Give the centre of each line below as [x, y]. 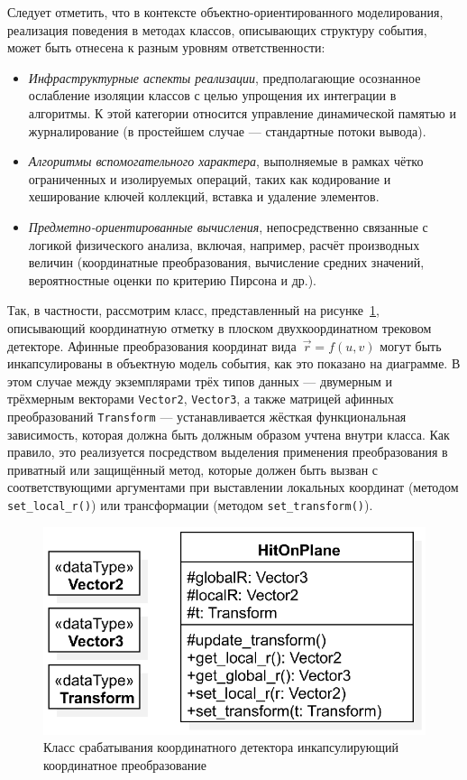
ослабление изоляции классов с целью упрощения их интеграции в [212, 95]
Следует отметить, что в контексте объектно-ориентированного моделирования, [225, 12]
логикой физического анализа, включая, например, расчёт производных [224, 244]
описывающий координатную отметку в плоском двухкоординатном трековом [220, 327]
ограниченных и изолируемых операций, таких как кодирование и [210, 178]
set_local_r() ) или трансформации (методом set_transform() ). [190, 504]
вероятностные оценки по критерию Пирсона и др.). [173, 279]
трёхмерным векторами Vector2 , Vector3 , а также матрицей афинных [201, 399]
